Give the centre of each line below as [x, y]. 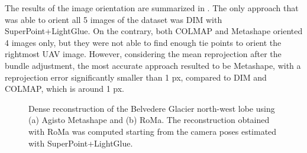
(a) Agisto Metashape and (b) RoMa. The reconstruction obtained [149, 120]
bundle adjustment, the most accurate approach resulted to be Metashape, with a [153, 65]
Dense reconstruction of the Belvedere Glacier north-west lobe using [152, 108]
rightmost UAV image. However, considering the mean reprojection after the [143, 54]
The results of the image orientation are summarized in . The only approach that [152, 8]
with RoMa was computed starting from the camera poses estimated [153, 131]
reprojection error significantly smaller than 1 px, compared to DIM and [136, 77]
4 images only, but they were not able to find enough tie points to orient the [143, 42]
